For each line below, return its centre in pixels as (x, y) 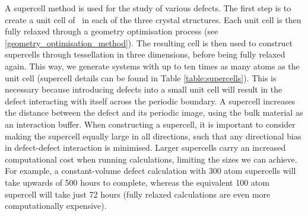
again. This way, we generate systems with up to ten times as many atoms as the (152, 66)
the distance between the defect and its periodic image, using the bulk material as (154, 112)
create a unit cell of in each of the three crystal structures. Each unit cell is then (153, 19)
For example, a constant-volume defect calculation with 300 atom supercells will (150, 171)
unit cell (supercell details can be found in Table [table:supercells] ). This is (141, 77)
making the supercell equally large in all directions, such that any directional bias (153, 136)
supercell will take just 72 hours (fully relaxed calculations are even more (138, 194)
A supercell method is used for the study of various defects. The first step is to (148, 8)
